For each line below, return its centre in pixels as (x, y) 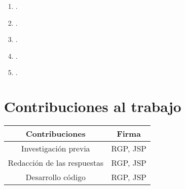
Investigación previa (56, 149)
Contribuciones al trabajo (93, 106)
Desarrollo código (56, 177)
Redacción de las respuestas (56, 163)
